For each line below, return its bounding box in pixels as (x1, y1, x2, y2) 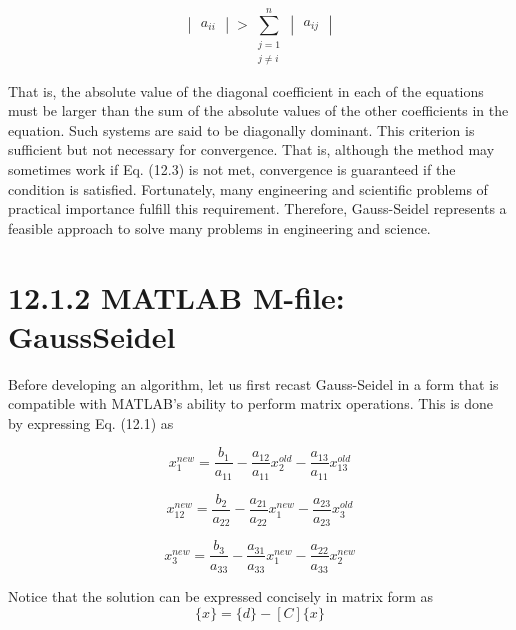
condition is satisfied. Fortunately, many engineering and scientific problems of (8, 178, 488, 199)
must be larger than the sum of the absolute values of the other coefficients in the (8, 100, 509, 121)
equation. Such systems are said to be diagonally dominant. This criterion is (8, 119, 475, 140)
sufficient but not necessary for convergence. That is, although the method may (8, 139, 495, 160)
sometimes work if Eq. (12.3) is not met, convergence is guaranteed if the (8, 158, 456, 179)
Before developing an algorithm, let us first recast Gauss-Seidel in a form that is (8, 373, 499, 394)
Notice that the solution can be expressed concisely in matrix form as (8, 585, 434, 606)
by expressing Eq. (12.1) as (8, 412, 174, 433)
